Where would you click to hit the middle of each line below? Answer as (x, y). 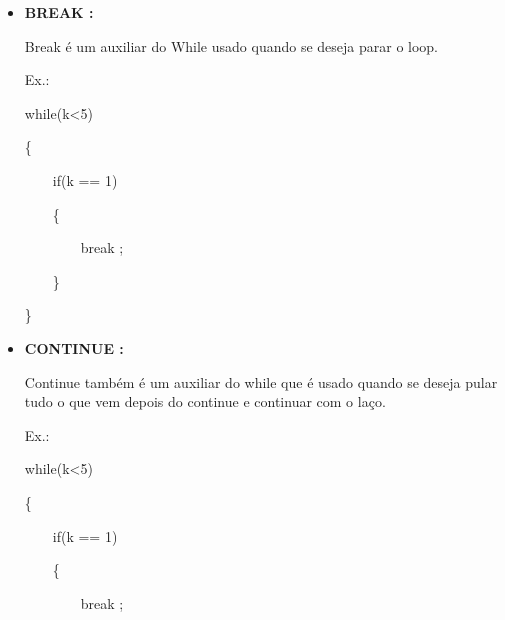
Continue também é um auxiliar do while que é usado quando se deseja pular (261, 381)
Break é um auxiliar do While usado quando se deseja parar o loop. (231, 45)
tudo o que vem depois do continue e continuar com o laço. (205, 401)
